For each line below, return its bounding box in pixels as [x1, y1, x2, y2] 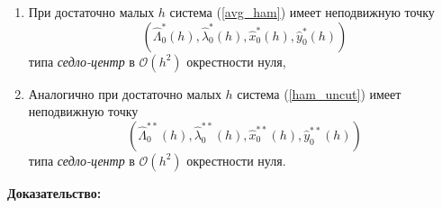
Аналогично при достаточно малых [28, 84, 221, 103]
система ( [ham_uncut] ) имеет [237, 84, 401, 103]
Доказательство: [7, 183, 102, 202]
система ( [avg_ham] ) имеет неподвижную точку [169, 3, 435, 21]
